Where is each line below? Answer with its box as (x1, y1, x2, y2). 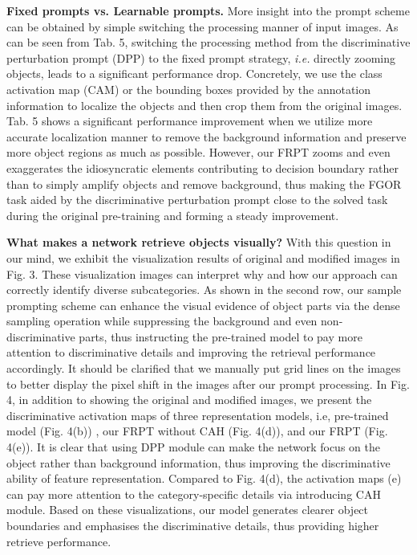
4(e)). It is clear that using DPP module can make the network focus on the (6, 439, 380, 455)
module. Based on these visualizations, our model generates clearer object (6, 501, 369, 518)
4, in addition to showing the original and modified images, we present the (6, 391, 372, 408)
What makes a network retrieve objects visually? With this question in (6, 234, 391, 251)
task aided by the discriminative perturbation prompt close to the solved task (6, 191, 388, 208)
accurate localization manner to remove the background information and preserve (6, 128, 407, 145)
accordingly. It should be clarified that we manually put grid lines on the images (6, 360, 401, 377)
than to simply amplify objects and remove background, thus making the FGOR (6, 175, 402, 192)
